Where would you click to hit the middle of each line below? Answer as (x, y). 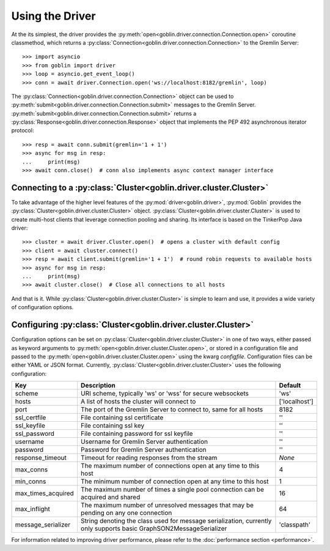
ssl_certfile (31, 418)
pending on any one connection (126, 513)
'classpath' (295, 525)
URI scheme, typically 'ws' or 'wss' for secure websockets (164, 394)
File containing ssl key (112, 425)
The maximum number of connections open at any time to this (170, 466)
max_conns (31, 470)
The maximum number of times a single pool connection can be (172, 490)
